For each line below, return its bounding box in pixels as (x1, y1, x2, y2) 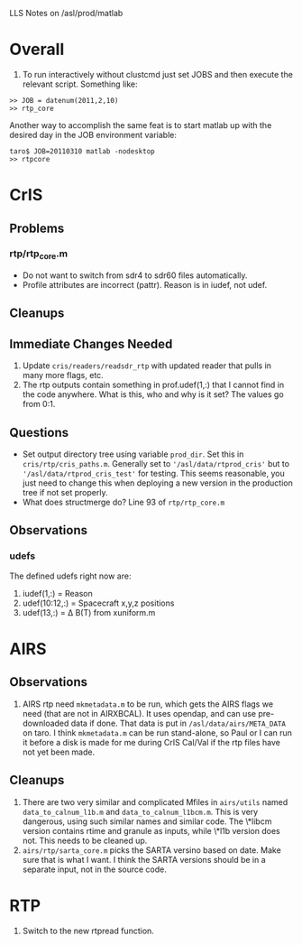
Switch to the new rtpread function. (22, 925, 155, 936)
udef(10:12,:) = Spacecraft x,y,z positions (22, 598, 175, 608)
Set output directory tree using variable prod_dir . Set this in (22, 449, 244, 459)
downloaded (22, 718, 69, 728)
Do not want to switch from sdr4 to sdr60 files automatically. (22, 270, 248, 281)
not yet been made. (22, 746, 96, 757)
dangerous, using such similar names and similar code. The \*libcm (22, 816, 272, 827)
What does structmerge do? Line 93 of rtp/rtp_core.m (22, 496, 225, 508)
